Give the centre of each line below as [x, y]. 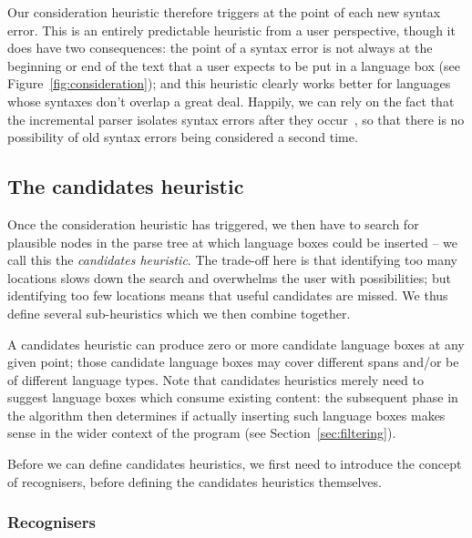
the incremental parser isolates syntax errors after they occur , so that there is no [236, 119]
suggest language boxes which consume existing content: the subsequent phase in [233, 397]
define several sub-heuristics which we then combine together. [179, 313]
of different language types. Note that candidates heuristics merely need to [215, 379]
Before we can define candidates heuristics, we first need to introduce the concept [235, 464]
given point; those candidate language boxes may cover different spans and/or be [233, 362]
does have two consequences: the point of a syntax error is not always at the [220, 48]
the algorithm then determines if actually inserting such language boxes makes [226, 415]
